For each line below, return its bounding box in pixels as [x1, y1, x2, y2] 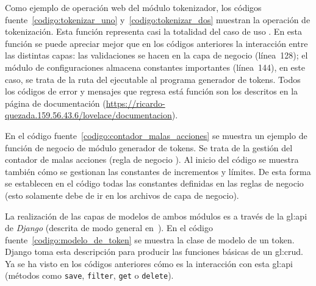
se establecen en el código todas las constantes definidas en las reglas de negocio [5, 177, 304, 190]
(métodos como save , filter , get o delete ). [5, 269, 174, 282]
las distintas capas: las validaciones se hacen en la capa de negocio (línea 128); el [5, 49, 308, 62]
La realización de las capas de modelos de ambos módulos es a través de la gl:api [5, 209, 307, 222]
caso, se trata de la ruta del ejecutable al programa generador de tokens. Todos [5, 73, 301, 85]
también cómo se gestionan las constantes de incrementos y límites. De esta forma [5, 165, 311, 177]
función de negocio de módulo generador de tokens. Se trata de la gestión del [5, 141, 293, 154]
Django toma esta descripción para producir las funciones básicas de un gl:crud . [5, 245, 303, 258]
